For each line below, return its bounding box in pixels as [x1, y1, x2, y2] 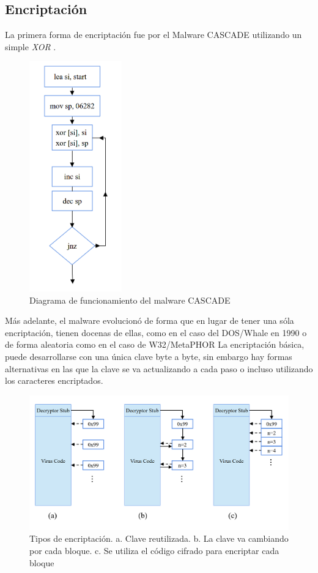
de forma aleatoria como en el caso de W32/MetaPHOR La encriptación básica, [5, 338, 305, 351]
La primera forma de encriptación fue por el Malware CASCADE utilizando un [5, 28, 302, 41]
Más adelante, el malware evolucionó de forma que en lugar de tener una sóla [5, 314, 294, 327]
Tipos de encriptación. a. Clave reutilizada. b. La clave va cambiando [29, 532, 289, 545]
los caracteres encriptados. [5, 374, 103, 387]
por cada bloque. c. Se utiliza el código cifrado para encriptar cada [29, 544, 279, 557]
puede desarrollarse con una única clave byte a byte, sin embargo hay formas [5, 350, 292, 363]
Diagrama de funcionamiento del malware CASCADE [29, 293, 231, 306]
